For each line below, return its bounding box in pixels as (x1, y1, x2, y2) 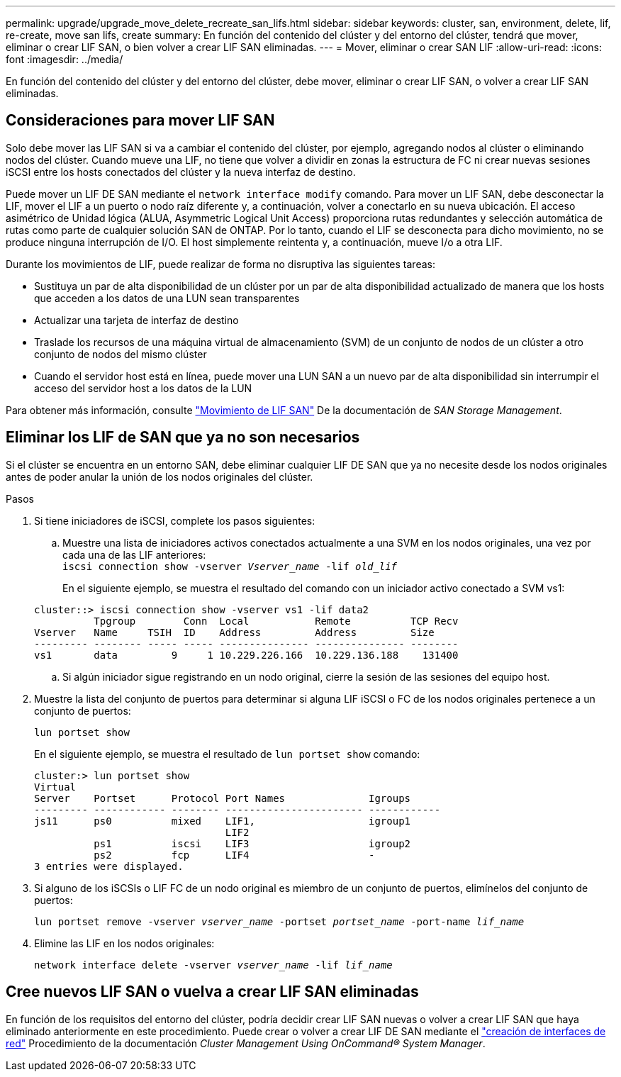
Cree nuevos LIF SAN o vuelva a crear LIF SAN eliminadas (6, 983, 419, 1001)
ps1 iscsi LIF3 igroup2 (94, 837, 411, 849)
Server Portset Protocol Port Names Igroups (34, 792, 411, 804)
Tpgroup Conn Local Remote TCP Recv (94, 615, 459, 627)
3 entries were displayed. (34, 860, 184, 872)
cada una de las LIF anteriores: (62, 548, 206, 561)
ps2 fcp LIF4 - (94, 849, 375, 861)
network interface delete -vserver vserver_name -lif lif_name (34, 959, 393, 971)
